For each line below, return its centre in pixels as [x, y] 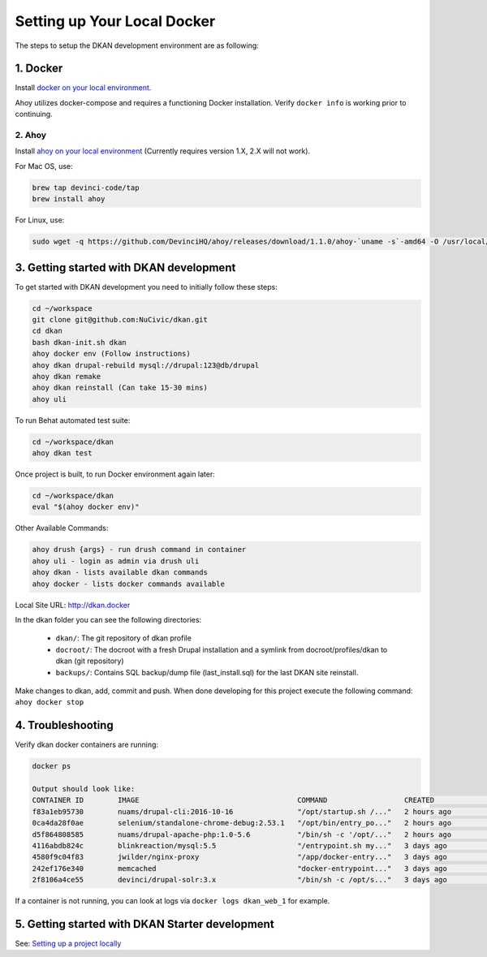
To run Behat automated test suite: [73, 420]
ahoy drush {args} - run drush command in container [139, 550]
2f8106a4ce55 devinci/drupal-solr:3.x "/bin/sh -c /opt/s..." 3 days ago [240, 880]
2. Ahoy [31, 135]
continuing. [34, 114]
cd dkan [47, 331]
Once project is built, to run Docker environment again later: [115, 474]
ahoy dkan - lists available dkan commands [120, 573]
